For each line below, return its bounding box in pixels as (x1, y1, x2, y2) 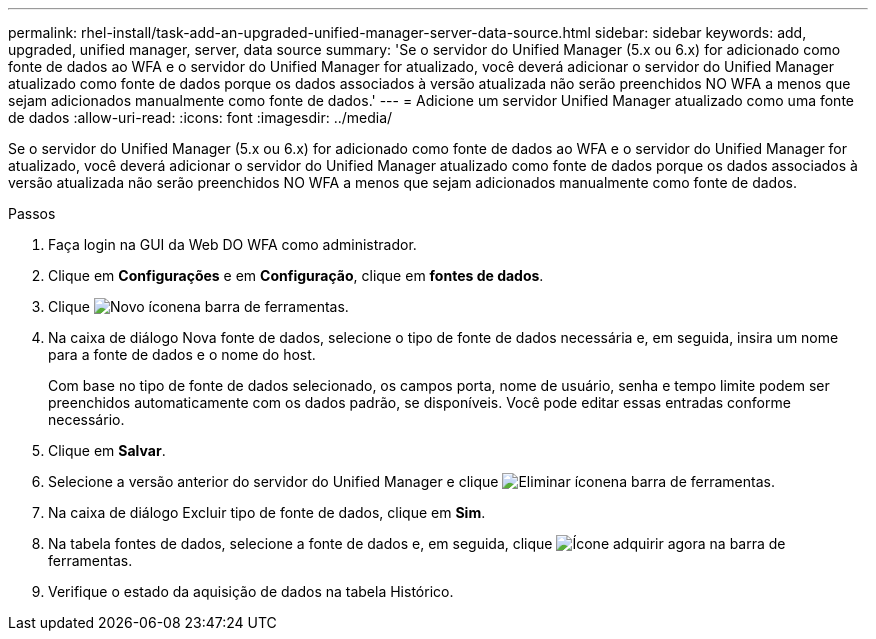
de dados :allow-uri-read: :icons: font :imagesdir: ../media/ (8, 109, 393, 126)
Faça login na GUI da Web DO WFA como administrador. (48, 236, 417, 253)
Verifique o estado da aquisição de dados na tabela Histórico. (48, 583, 454, 600)
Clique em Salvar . (48, 442, 166, 459)
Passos (8, 205, 56, 222)
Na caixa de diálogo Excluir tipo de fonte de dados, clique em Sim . (48, 504, 486, 521)
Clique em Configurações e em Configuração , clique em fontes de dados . (48, 267, 544, 284)
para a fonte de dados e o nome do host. (48, 346, 316, 363)
